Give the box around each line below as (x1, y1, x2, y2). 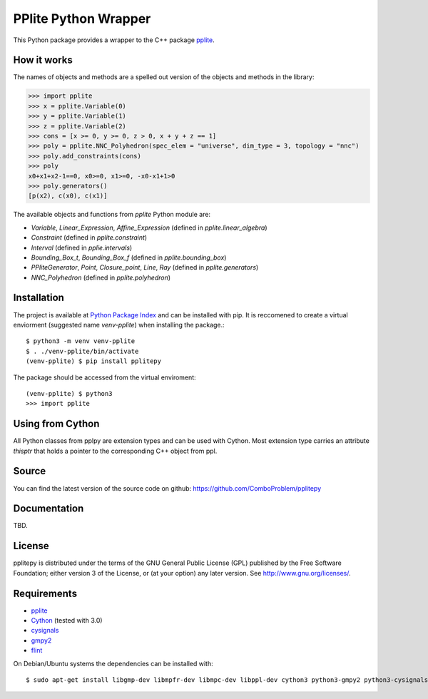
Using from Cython (13, 418, 100, 430)
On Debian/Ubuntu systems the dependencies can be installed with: (13, 659, 213, 668)
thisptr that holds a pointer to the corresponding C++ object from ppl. (13, 447, 218, 455)
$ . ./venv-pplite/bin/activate (26, 347, 139, 355)
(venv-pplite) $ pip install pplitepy (26, 357, 162, 365)
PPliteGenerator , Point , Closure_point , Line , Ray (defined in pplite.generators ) (31, 263, 259, 272)
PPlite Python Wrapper (13, 11, 151, 26)
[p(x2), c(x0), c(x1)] (28, 192, 108, 200)
